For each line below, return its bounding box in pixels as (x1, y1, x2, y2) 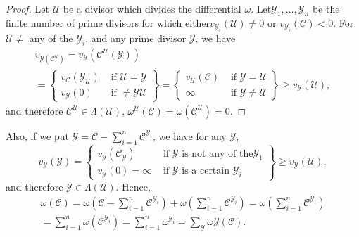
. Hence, (115, 179, 151, 194)
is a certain (182, 166, 229, 177)
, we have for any (153, 128, 227, 143)
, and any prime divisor (85, 31, 187, 46)
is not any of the (182, 149, 253, 160)
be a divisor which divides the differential (63, 1, 241, 15)
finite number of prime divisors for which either (6, 15, 210, 30)
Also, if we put (6, 128, 69, 143)
